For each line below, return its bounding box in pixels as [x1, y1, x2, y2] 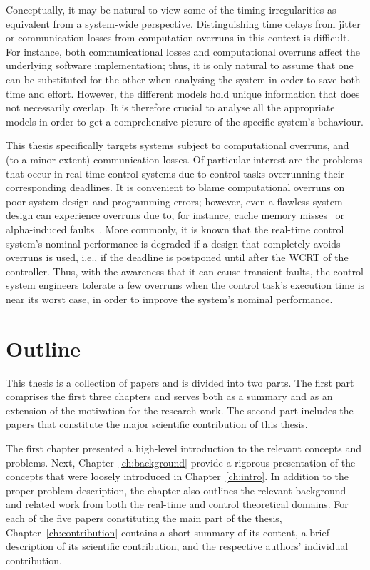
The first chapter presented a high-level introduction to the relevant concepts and [6, 440, 361, 455]
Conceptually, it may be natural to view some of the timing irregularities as [6, 2, 336, 16]
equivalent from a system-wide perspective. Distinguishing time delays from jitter [6, 16, 361, 31]
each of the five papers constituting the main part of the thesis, [6, 510, 282, 525]
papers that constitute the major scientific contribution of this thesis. [6, 417, 308, 432]
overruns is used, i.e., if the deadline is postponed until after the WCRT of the [6, 250, 349, 265]
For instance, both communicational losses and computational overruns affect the [6, 44, 360, 58]
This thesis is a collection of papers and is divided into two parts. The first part [6, 375, 354, 390]
